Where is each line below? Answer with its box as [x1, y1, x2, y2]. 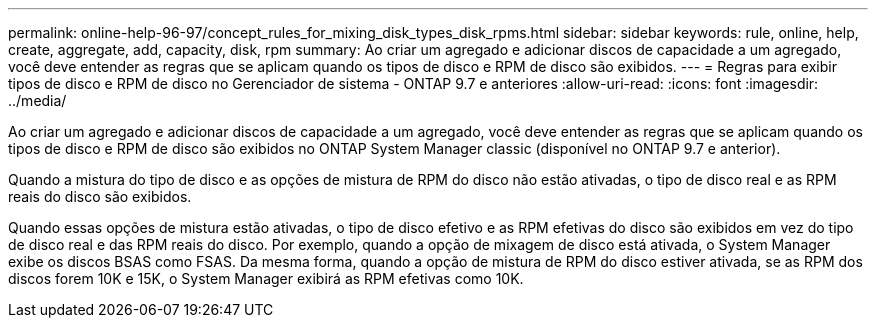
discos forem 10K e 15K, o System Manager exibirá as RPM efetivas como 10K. [8, 270, 524, 287]
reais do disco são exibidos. [8, 188, 192, 205]
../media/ [8, 92, 67, 109]
